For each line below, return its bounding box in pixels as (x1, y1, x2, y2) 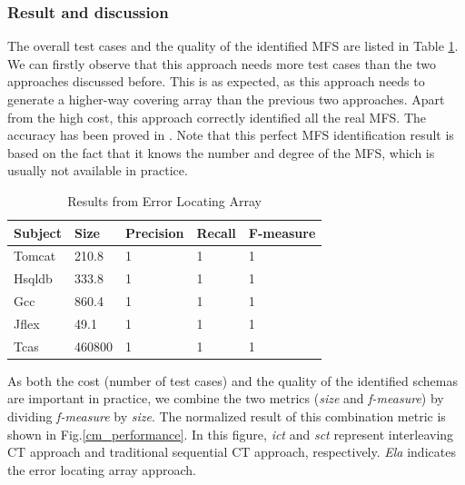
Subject (14, 223, 62, 242)
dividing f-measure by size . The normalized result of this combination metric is (7, 407, 446, 426)
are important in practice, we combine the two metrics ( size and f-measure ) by (7, 389, 444, 408)
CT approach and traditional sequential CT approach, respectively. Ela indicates (7, 442, 456, 461)
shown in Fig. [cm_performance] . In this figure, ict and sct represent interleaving (7, 424, 454, 443)
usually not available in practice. (7, 161, 188, 180)
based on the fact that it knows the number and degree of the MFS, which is (7, 143, 435, 162)
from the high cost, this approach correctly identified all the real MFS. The (7, 107, 427, 126)
